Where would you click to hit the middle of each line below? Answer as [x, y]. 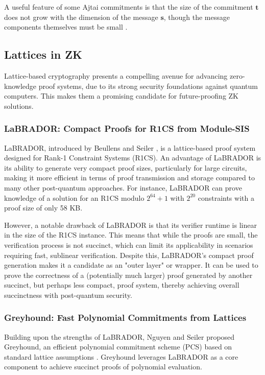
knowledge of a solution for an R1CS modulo [74, 197]
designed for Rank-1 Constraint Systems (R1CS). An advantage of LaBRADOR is [133, 158]
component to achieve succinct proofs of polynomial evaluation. [103, 367]
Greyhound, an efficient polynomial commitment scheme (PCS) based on [118, 347]
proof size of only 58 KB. [43, 208]
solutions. [19, 106]
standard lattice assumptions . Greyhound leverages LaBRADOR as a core [121, 356]
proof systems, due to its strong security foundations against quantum [148, 86]
